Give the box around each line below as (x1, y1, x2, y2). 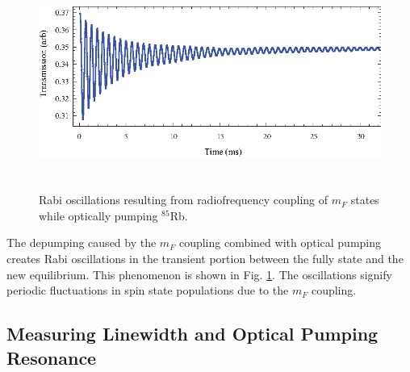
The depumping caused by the (6, 234, 157, 251)
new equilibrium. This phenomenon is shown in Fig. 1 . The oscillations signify (6, 265, 392, 282)
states (350, 191, 379, 208)
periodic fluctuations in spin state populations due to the (6, 282, 289, 299)
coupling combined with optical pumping (178, 234, 382, 251)
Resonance (6, 345, 97, 370)
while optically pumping (39, 207, 158, 224)
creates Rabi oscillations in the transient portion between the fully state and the (6, 249, 404, 266)
